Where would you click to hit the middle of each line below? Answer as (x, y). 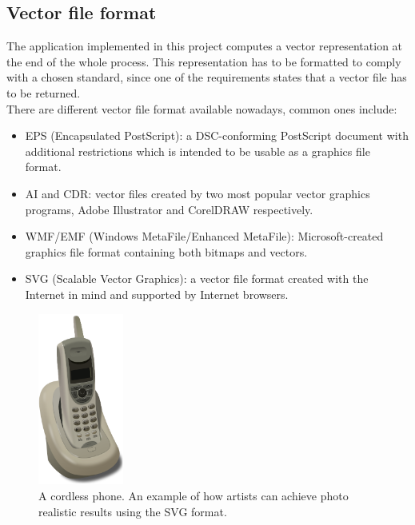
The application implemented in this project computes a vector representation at (205, 46)
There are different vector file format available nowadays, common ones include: (202, 108)
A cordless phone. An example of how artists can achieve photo (194, 495)
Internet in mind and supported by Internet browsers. (157, 294)
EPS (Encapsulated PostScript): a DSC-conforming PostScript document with (217, 135)
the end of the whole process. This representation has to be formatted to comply (204, 61)
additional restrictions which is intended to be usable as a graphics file (198, 151)
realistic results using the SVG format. (133, 511)
